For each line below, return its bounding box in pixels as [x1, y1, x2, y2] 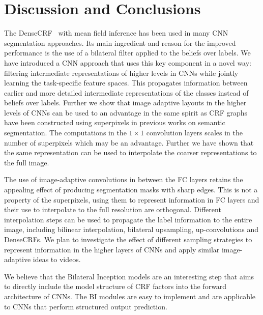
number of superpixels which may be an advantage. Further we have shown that [4, 137, 254, 148]
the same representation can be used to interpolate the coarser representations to [4, 147, 257, 158]
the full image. [4, 157, 49, 167]
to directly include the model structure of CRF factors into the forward [4, 281, 227, 292]
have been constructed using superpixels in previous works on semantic [4, 117, 225, 128]
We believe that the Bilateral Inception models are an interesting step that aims [4, 271, 254, 281]
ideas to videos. [33, 254, 81, 265]
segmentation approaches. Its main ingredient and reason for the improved [4, 37, 236, 48]
